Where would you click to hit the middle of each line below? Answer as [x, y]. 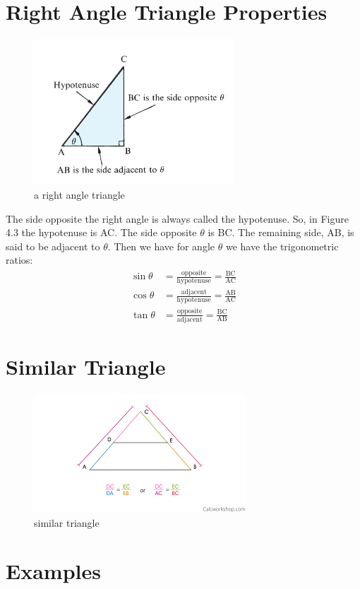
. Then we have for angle [161, 246]
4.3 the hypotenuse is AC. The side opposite [101, 232]
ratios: [19, 260]
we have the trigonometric [282, 246]
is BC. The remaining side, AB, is [281, 232]
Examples [53, 571]
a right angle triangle [79, 194]
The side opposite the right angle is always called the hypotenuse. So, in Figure [177, 218]
